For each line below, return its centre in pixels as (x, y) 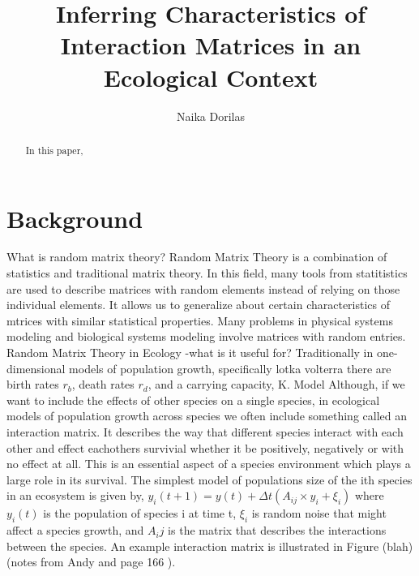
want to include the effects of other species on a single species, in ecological (193, 400)
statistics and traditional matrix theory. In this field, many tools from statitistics (207, 273)
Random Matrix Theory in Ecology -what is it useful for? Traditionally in (190, 352)
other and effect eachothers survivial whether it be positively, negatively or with (205, 447)
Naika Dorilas (211, 116)
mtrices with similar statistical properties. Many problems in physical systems (200, 320)
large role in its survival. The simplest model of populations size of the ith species (209, 479)
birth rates (33, 384)
